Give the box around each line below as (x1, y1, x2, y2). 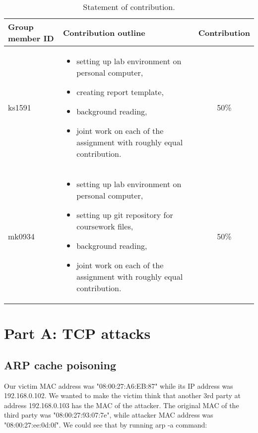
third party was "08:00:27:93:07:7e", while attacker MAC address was (4, 410, 213, 420)
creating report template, (76, 86, 164, 98)
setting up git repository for (76, 209, 173, 220)
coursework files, (76, 220, 133, 232)
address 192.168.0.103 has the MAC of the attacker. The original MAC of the (4, 400, 239, 410)
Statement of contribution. (83, 1, 175, 12)
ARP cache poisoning (4, 357, 117, 372)
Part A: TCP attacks (4, 323, 151, 343)
